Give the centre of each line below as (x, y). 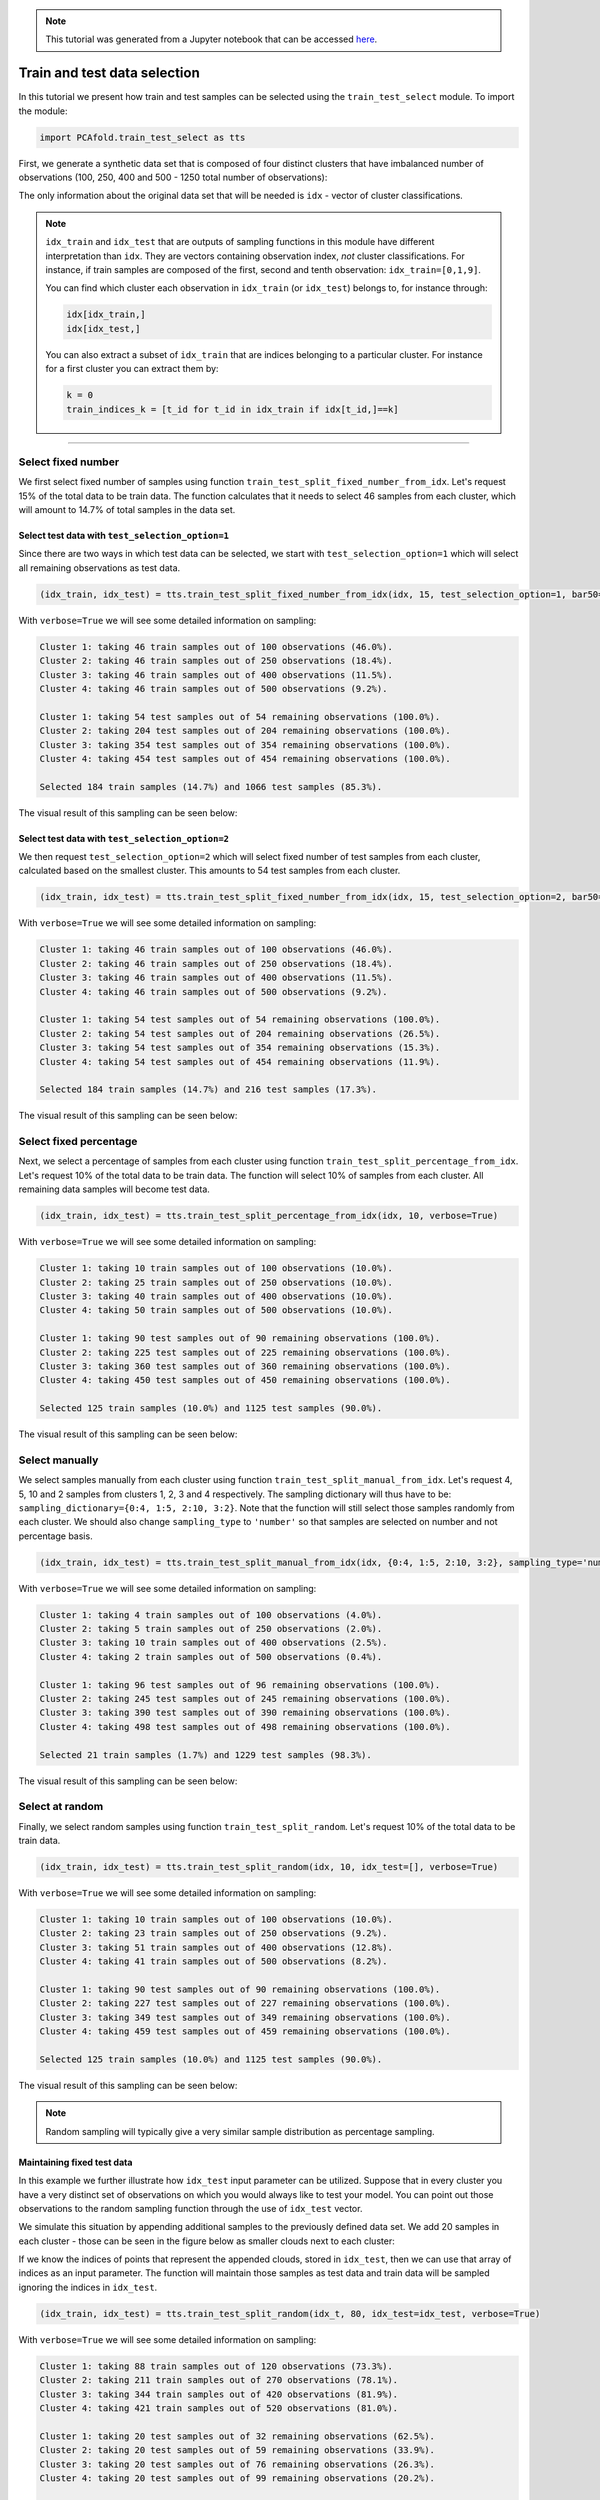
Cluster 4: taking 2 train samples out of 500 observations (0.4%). (211, 1656)
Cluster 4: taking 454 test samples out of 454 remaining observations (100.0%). (245, 758)
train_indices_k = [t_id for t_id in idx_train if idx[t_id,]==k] (232, 409)
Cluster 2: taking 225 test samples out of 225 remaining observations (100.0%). (245, 1352)
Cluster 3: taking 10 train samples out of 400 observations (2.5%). (213, 1643)
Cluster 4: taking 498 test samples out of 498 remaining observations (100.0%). (245, 1726)
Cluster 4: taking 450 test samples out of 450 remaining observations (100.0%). (245, 1380)
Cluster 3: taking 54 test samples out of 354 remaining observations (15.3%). (240, 1048)
